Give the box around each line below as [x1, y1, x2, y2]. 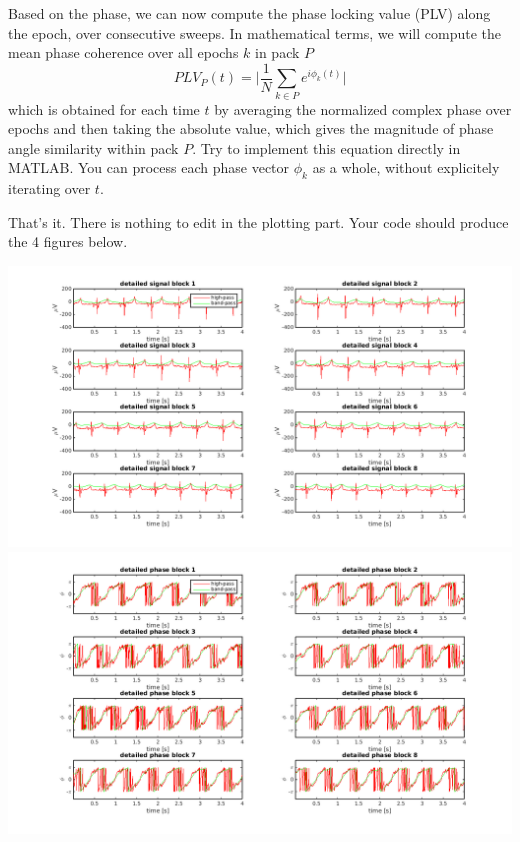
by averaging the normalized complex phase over [214, 98, 512, 119]
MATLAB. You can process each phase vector [8, 157, 290, 178]
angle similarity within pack [8, 137, 179, 158]
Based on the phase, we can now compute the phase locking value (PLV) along [8, 3, 491, 23]
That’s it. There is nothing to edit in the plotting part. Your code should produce [8, 211, 509, 232]
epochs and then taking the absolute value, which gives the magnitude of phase [8, 118, 494, 139]
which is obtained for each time [8, 98, 200, 119]
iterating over [8, 178, 91, 199]
